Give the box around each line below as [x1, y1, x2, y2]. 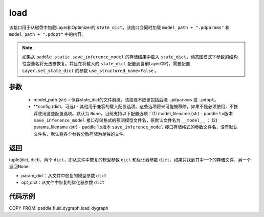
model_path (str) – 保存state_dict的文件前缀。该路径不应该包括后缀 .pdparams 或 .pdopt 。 [33, 96, 219, 102]
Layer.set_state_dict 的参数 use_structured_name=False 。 [22, 68, 159, 73]
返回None [9, 164, 29, 169]
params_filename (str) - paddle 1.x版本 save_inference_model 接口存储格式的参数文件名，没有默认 [33, 124, 238, 130]
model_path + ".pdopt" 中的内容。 [9, 31, 86, 37]
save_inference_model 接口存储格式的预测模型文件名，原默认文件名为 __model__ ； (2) [33, 118, 218, 123]
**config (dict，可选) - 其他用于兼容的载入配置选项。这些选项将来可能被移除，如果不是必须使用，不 [33, 103, 234, 110]
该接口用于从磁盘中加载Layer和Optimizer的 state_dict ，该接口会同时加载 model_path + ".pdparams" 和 [9, 24, 230, 30]
